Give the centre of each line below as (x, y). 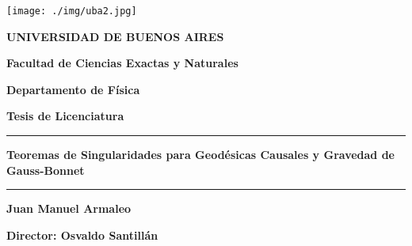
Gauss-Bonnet (46, 170)
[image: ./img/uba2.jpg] (72, 11)
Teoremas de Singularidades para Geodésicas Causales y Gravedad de (200, 155)
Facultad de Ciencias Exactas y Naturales (122, 63)
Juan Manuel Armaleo (69, 208)
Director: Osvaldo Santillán (82, 235)
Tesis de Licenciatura (65, 116)
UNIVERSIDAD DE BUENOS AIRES (115, 36)
